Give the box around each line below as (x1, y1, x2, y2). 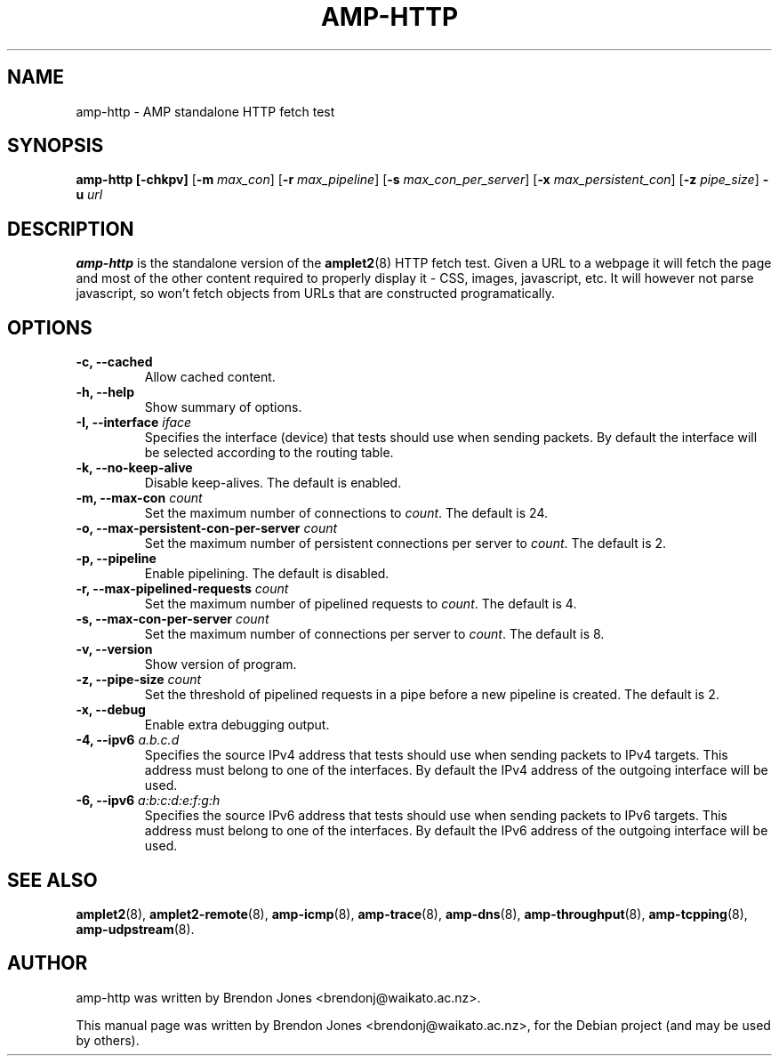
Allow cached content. (144, 369, 276, 385)
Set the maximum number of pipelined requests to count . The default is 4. (144, 596, 577, 612)
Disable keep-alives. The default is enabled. (144, 475, 402, 491)
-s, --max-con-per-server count (76, 611, 269, 627)
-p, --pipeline (76, 551, 157, 567)
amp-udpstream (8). (76, 921, 195, 937)
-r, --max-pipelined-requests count (76, 581, 289, 597)
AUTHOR (7, 952, 88, 975)
